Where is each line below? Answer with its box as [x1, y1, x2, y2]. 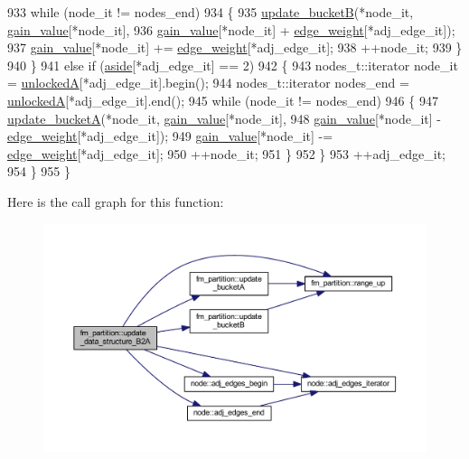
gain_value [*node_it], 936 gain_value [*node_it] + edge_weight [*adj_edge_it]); [7, 20, 455, 39]
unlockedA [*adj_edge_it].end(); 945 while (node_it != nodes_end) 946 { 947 [7, 90, 438, 109]
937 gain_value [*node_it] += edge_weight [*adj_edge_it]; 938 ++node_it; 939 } [7, 38, 463, 57]
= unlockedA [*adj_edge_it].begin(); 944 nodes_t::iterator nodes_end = [7, 73, 409, 92]
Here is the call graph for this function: [7, 192, 224, 211]
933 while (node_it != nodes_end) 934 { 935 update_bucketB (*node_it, [7, 3, 414, 21]
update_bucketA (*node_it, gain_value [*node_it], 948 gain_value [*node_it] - [7, 108, 441, 127]
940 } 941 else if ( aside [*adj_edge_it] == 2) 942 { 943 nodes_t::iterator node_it [7, 55, 458, 74]
